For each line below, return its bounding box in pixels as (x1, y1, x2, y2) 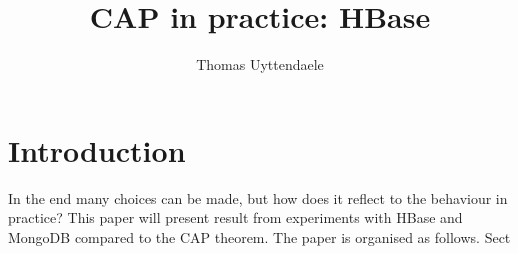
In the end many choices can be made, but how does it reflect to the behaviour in (8, 187, 508, 208)
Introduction (8, 129, 186, 170)
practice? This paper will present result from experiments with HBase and (8, 207, 463, 228)
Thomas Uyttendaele (196, 54, 324, 75)
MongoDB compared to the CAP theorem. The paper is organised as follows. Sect (8, 226, 511, 247)
